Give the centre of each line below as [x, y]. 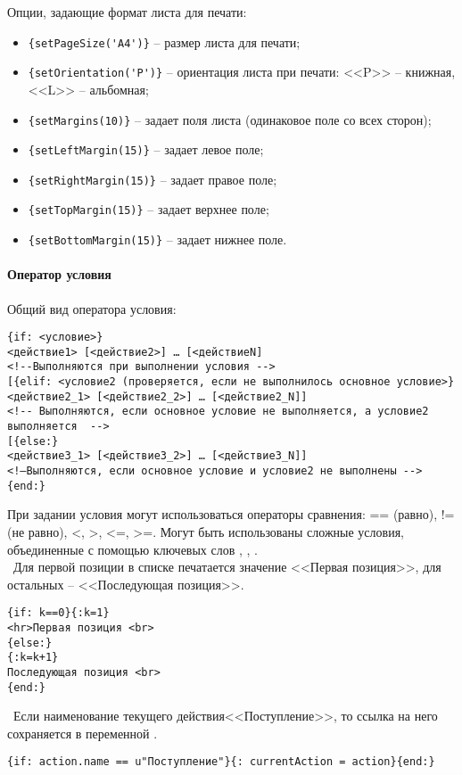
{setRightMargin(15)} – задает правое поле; [153, 179]
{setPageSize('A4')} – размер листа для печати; [164, 41]
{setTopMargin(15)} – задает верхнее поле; [148, 209]
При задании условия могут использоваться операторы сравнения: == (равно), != [231, 514]
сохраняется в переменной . [82, 733]
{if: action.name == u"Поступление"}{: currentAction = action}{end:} [221, 762]
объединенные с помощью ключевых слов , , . [132, 549]
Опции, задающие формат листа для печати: [127, 12]
